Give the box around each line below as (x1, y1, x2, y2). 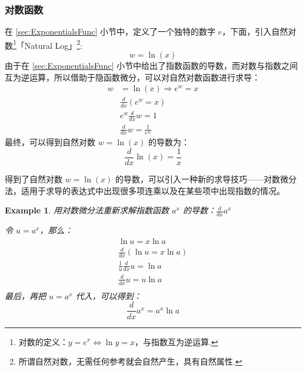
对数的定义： (18, 335, 68, 347)
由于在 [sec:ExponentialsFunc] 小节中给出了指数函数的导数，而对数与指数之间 (5, 59, 298, 72)
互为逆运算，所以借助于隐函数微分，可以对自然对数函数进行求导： (5, 71, 260, 83)
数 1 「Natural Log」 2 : (5, 37, 83, 51)
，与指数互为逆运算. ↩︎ (134, 335, 218, 347)
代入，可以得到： (75, 289, 142, 302)
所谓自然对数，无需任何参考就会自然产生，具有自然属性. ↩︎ (18, 355, 242, 367)
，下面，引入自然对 (222, 25, 297, 38)
